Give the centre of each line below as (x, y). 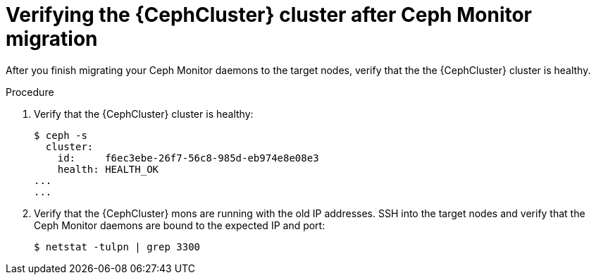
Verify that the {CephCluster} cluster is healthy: (144, 114)
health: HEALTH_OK (108, 169)
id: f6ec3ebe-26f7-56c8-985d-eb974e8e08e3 (188, 158)
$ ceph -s (61, 135)
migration (52, 39)
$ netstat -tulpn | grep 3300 (117, 246)
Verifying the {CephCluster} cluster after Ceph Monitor (269, 15)
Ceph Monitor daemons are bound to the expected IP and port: (180, 225)
